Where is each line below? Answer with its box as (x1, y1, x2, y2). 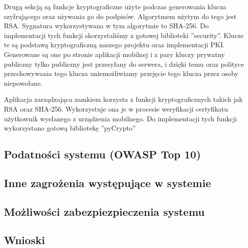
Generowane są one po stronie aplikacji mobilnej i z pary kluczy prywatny (4, 49, 225, 59)
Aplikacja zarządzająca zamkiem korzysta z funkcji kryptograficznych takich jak (4, 94, 243, 104)
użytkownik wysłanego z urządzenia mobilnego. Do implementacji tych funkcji (4, 113, 237, 123)
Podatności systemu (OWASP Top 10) (4, 147, 201, 162)
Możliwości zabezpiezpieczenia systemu (4, 204, 205, 219)
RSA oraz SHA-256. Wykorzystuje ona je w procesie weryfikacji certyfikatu (4, 103, 228, 114)
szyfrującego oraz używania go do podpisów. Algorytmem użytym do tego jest (4, 11, 237, 21)
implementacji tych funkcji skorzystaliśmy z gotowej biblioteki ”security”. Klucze (4, 30, 244, 40)
